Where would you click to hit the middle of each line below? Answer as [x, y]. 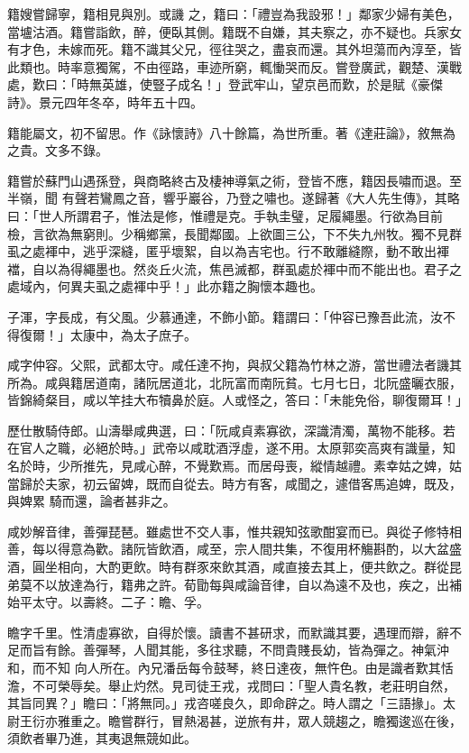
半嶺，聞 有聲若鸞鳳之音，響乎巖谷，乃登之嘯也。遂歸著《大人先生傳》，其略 [234, 198]
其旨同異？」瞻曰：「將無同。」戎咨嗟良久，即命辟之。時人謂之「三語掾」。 [225, 703]
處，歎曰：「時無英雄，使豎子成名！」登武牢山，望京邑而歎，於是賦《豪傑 [225, 84]
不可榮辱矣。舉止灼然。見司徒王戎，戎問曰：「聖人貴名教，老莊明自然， [244, 685]
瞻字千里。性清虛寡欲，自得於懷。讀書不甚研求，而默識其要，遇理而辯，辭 [228, 632]
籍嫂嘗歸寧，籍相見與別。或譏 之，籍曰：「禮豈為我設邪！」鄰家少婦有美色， [234, 14]
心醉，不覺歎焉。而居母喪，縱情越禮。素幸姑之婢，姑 [303, 466]
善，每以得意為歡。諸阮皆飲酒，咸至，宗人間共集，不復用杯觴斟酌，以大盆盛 [234, 549]
